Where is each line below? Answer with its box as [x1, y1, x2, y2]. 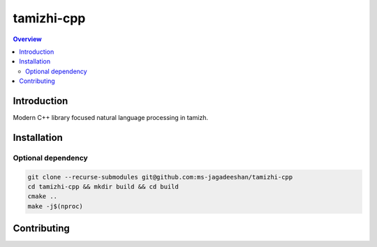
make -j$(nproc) [27, 202, 84, 210]
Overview [13, 35, 42, 43]
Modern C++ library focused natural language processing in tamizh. [13, 114, 209, 122]
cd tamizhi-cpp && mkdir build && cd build [27, 182, 179, 190]
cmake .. [27, 193, 58, 200]
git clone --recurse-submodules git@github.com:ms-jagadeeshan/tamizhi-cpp [27, 173, 293, 181]
